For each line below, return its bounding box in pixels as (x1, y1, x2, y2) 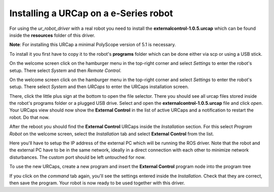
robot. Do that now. (9, 114, 50, 120)
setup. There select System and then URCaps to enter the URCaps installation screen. (9, 84, 189, 90)
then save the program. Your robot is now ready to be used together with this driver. (9, 180, 185, 186)
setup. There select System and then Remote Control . (9, 67, 122, 73)
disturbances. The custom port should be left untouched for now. (9, 154, 146, 160)
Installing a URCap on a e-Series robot (9, 8, 174, 19)
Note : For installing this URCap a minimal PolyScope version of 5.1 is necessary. (9, 42, 176, 48)
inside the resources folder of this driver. (9, 32, 95, 38)
